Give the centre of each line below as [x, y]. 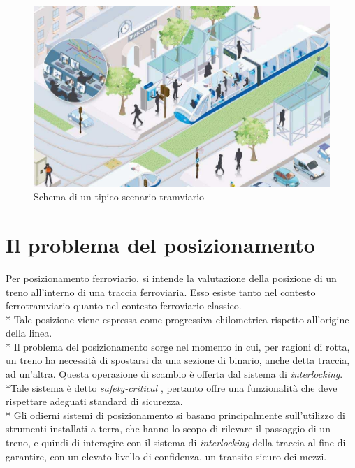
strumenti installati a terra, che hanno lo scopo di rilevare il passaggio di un [168, 429]
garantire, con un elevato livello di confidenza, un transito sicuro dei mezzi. [166, 456]
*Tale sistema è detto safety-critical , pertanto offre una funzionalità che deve [172, 387]
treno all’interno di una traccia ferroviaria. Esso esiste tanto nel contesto [161, 292]
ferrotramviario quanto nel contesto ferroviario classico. [124, 306]
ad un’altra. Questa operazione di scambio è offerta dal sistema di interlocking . [174, 374]
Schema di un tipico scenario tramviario [119, 197]
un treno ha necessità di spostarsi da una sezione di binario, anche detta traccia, [178, 360]
